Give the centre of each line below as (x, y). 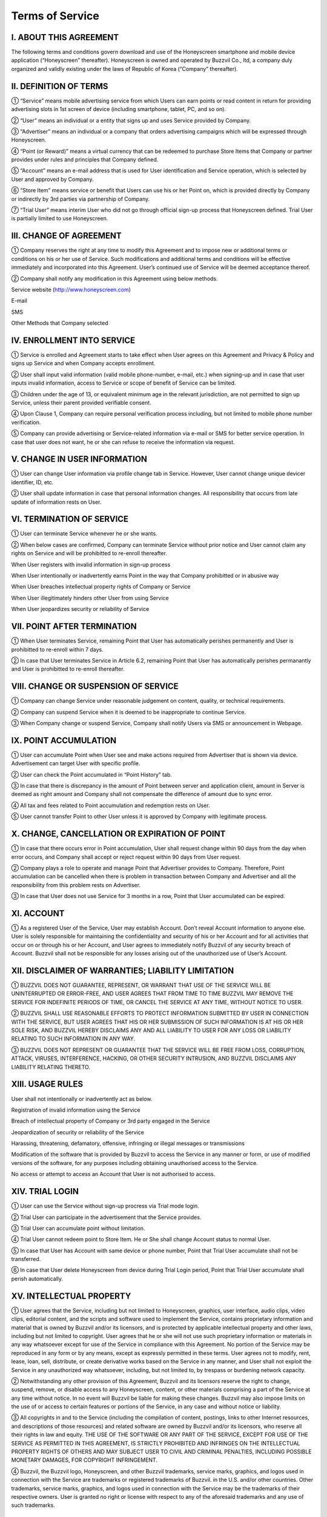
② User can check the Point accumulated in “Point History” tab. (92, 774)
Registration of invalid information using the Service (76, 1110)
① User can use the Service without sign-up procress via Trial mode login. (105, 1206)
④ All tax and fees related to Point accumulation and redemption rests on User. (111, 805)
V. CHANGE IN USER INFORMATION (79, 459)
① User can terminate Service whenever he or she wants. (84, 533)
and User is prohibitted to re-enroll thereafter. (68, 669)
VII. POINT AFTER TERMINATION (74, 627)
